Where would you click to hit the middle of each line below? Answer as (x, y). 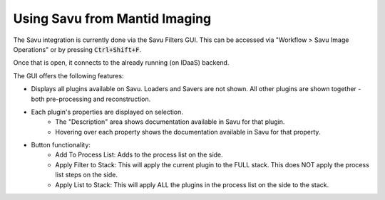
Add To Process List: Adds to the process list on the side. (139, 155)
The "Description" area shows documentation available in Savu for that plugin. (170, 122)
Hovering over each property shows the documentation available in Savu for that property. (188, 132)
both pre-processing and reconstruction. (91, 99)
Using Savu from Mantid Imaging (112, 19)
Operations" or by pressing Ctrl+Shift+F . (77, 49)
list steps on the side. (86, 175)
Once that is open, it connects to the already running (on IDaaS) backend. (121, 63)
